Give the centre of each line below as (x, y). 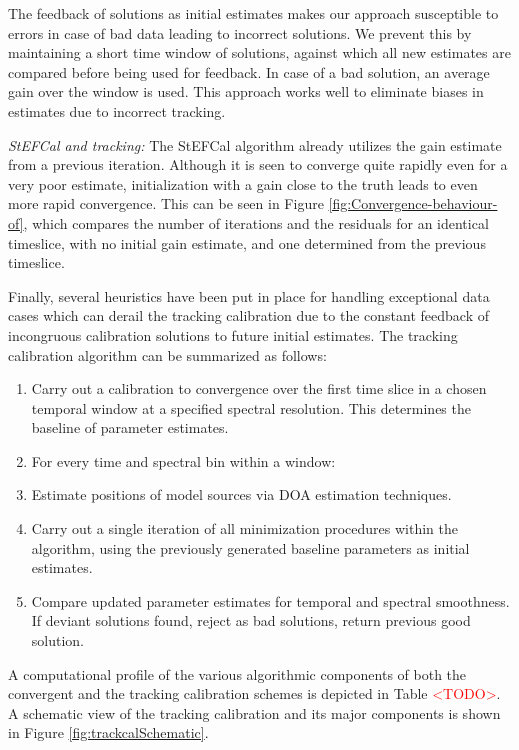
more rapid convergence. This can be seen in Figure (166, 203)
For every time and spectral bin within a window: (183, 460)
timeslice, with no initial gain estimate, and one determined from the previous (247, 242)
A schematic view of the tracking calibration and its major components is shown (254, 712)
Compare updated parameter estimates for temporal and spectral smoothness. (270, 600)
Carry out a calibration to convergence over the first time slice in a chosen (259, 388)
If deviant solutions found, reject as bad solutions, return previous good (251, 620)
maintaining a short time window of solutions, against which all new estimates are (259, 52)
